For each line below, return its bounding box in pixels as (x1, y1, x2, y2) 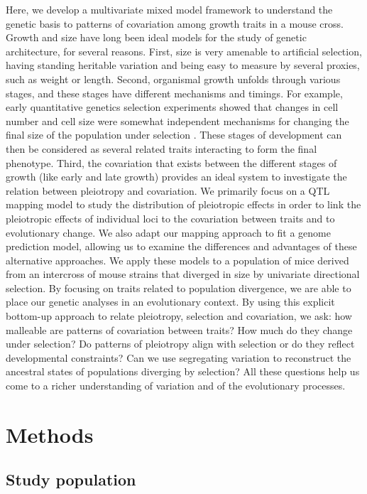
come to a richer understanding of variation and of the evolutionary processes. (6, 378, 346, 393)
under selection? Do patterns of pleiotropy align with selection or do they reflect (6, 336, 355, 351)
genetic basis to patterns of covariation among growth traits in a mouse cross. (6, 16, 344, 31)
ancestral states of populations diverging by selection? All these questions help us (6, 364, 360, 379)
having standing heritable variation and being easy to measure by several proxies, (6, 58, 360, 73)
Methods (6, 419, 94, 449)
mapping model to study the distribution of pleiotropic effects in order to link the (6, 197, 361, 212)
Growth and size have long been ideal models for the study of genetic (6, 30, 307, 45)
